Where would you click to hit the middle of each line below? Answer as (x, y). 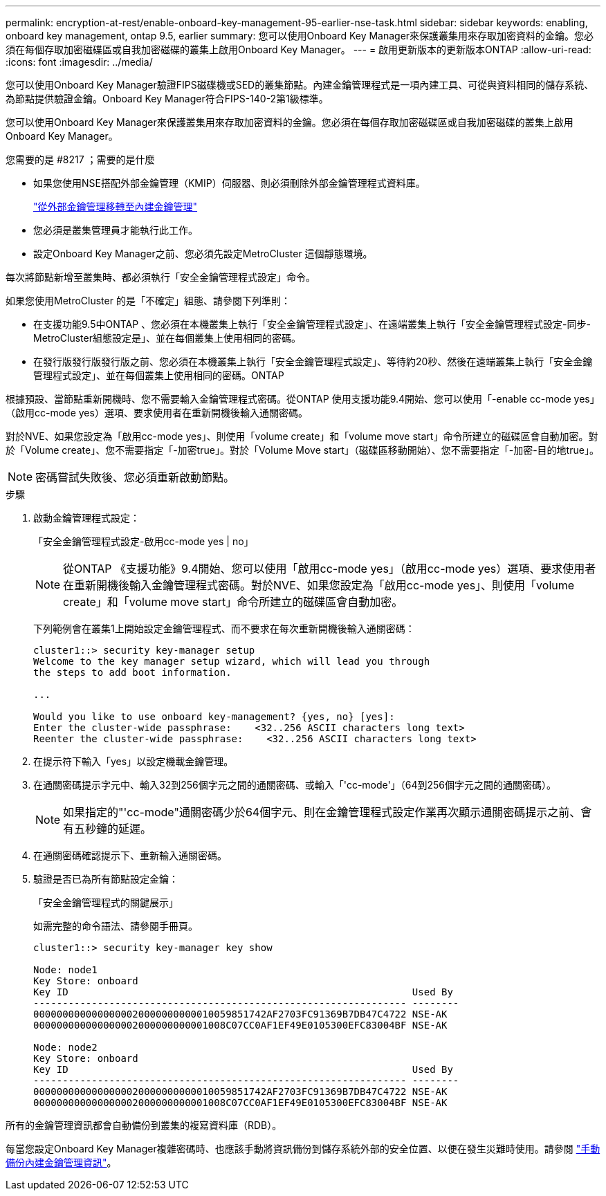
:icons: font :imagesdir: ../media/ (79, 62)
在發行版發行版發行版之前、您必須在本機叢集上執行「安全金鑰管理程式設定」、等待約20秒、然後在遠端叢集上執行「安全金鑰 (313, 361)
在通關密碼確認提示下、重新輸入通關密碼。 (130, 855)
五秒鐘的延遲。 (113, 829)
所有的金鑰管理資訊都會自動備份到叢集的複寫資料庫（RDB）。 (144, 1125)
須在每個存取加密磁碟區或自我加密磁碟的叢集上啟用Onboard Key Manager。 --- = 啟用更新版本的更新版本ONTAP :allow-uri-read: (299, 49)
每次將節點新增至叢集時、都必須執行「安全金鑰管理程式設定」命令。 (160, 277)
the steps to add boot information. (132, 672)
